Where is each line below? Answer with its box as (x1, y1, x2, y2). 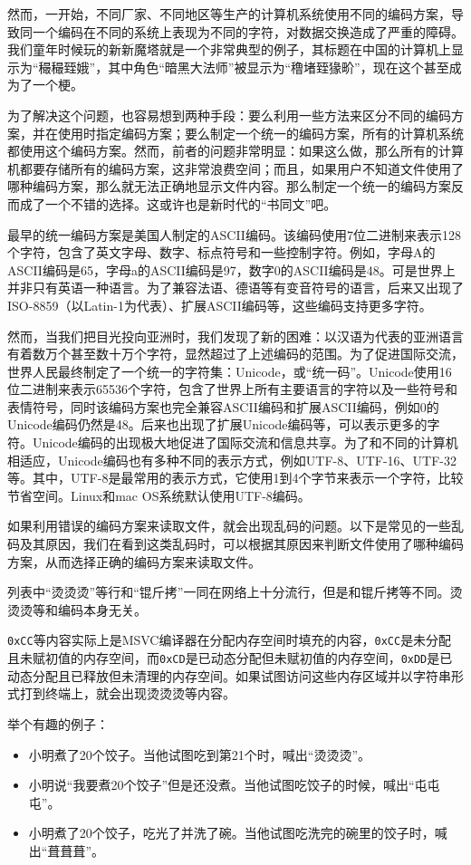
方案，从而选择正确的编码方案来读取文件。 (7, 552, 261, 571)
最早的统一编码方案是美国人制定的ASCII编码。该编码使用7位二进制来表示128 (7, 225, 461, 244)
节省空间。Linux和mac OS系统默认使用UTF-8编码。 (7, 485, 311, 505)
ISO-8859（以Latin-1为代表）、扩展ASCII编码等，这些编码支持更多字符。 (7, 295, 432, 314)
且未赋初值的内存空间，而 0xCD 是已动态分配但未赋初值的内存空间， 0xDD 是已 (7, 649, 453, 668)
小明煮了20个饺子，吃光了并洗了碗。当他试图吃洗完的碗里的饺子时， (28, 823, 435, 842)
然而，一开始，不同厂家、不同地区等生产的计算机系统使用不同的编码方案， (7, 5, 451, 23)
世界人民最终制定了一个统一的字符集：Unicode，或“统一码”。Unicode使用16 (7, 361, 452, 380)
